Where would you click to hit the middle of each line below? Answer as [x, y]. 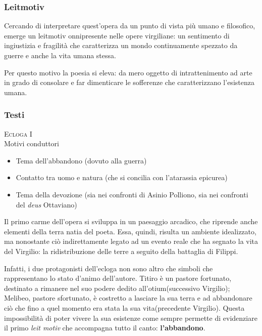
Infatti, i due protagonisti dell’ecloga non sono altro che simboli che [109, 268]
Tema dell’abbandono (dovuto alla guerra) [81, 160]
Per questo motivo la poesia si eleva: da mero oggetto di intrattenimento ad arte [128, 72]
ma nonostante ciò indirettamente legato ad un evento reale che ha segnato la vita [131, 241]
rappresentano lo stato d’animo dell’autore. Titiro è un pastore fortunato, [118, 278]
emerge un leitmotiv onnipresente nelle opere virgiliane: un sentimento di [117, 35]
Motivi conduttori [32, 143]
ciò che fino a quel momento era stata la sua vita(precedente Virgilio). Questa [124, 307]
